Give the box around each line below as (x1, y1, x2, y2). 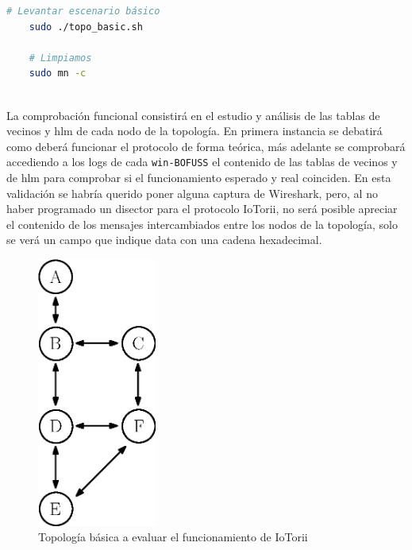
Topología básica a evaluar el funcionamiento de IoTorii (38, 529, 308, 545)
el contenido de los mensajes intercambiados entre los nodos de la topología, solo (6, 215, 398, 232)
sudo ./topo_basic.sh (29, 21, 143, 33)
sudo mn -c (29, 68, 87, 79)
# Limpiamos (29, 52, 92, 64)
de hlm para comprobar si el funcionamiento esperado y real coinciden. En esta (6, 169, 391, 185)
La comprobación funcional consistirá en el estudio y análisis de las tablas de (6, 107, 380, 123)
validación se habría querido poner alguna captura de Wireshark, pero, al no (6, 184, 378, 201)
